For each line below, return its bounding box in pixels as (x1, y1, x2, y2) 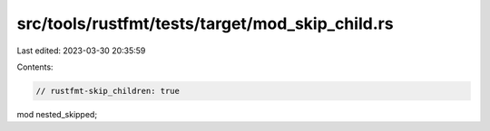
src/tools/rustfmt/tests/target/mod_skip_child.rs (16, 14, 394, 33)
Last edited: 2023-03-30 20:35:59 (16, 45, 146, 56)
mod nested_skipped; (16, 108, 98, 119)
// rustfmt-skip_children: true (35, 86, 181, 96)
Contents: (16, 61, 54, 72)
